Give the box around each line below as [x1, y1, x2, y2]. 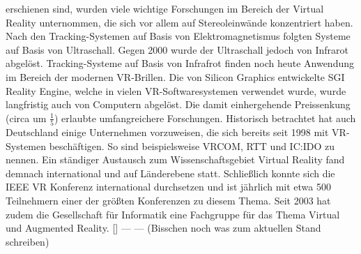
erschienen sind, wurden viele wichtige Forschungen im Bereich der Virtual [6, 1, 324, 15]
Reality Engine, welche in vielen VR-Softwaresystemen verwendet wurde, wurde [6, 83, 346, 98]
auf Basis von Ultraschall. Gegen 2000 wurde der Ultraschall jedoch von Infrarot [6, 42, 349, 57]
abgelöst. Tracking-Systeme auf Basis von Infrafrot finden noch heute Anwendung [6, 56, 354, 70]
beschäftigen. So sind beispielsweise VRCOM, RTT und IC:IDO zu [49, 138, 335, 153]
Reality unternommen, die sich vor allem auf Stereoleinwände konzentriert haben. [6, 15, 353, 29]
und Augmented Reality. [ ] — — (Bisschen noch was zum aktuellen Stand [6, 221, 321, 235]
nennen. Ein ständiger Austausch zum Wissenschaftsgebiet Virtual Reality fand [6, 152, 345, 167]
